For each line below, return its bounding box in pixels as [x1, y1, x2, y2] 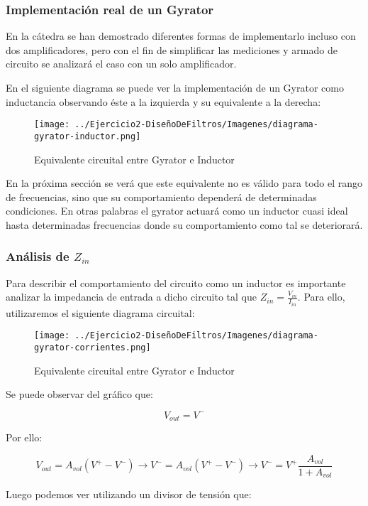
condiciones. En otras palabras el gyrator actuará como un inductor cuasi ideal [6, 203, 348, 218]
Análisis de [6, 247, 69, 265]
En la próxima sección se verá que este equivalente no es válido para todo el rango [6, 176, 363, 190]
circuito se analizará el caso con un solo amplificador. [6, 56, 237, 71]
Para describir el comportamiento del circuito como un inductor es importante [6, 275, 346, 290]
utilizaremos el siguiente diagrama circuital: [6, 305, 195, 320]
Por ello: [6, 430, 43, 445]
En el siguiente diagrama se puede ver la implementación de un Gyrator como [6, 80, 344, 95]
